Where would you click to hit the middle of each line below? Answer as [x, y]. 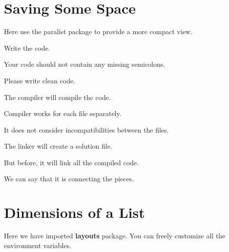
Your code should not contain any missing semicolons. [85, 64]
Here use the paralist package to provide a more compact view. [98, 31]
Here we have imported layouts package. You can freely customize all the [115, 236]
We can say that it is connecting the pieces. [69, 179]
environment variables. [38, 245]
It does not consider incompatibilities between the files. [86, 129]
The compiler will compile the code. [57, 97]
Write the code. [27, 48]
